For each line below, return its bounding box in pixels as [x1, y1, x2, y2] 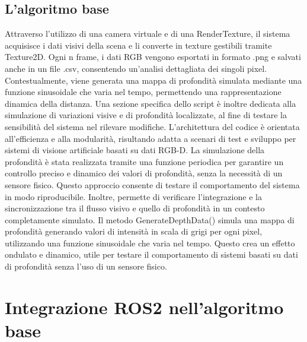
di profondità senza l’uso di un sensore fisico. [5, 260, 167, 273]
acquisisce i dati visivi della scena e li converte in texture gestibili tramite [5, 39, 272, 51]
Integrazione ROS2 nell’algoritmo [5, 294, 284, 319]
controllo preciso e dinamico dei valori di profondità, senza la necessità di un [5, 167, 283, 179]
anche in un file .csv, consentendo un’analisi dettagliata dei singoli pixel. [5, 62, 267, 74]
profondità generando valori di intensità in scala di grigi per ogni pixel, [5, 225, 263, 237]
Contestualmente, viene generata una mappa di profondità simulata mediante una [5, 74, 302, 86]
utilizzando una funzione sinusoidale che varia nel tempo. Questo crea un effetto [5, 236, 295, 249]
